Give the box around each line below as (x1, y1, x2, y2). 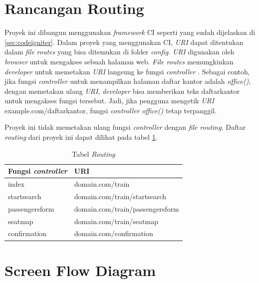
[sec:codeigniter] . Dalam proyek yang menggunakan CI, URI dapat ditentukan (4, 36, 244, 47)
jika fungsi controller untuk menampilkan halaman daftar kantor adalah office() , (4, 76, 251, 86)
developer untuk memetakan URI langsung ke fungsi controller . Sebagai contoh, (4, 66, 250, 76)
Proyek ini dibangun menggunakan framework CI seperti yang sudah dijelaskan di (4, 27, 256, 37)
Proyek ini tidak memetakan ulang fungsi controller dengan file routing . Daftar (4, 122, 246, 132)
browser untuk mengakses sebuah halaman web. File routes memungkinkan (4, 56, 234, 66)
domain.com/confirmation (74, 228, 153, 239)
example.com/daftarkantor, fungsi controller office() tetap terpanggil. (4, 105, 217, 115)
